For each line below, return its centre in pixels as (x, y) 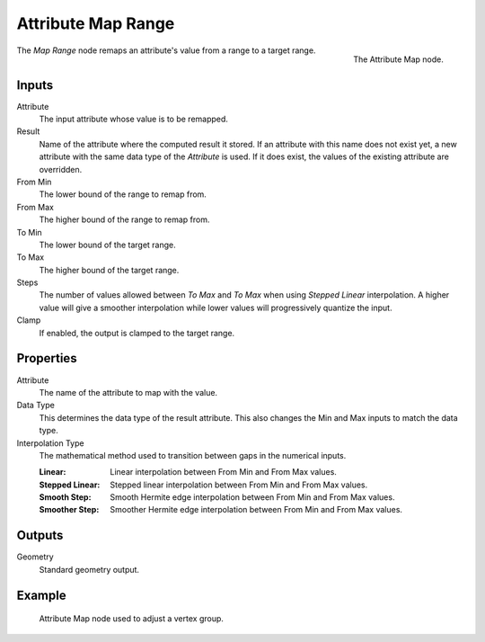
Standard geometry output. (89, 569)
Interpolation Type (50, 443)
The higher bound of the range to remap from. (124, 219)
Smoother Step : (69, 510)
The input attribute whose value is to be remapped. (134, 119)
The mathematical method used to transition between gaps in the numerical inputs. (193, 455)
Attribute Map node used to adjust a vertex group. (132, 619)
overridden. (61, 169)
